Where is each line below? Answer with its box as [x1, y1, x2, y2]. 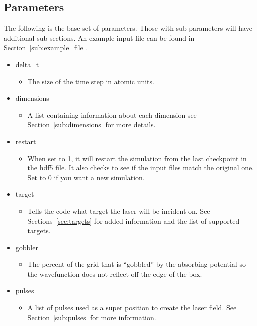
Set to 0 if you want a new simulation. [27, 172, 145, 182]
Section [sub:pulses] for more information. [27, 312, 156, 322]
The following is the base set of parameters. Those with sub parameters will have [4, 23, 252, 33]
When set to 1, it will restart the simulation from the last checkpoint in [27, 153, 247, 163]
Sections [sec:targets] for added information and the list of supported [27, 215, 240, 226]
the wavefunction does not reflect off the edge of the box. [27, 268, 202, 279]
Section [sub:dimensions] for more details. [27, 119, 156, 130]
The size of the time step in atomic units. [27, 76, 154, 86]
